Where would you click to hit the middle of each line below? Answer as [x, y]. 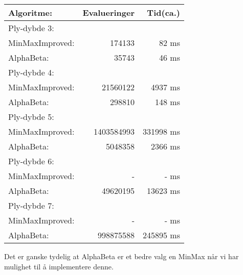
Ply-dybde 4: [31, 72]
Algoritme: [30, 12]
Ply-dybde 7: [31, 205]
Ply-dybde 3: [31, 28]
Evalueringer [109, 12]
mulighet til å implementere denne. [59, 266]
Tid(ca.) [164, 12]
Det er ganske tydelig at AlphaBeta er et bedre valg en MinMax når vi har [121, 256]
